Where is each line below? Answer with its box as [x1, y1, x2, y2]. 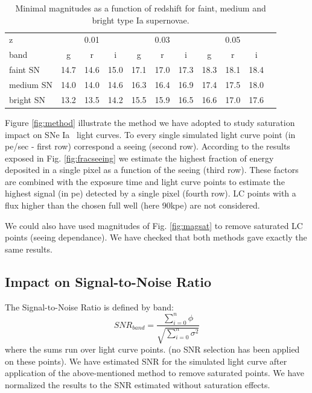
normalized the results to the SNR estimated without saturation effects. [5, 378, 270, 391]
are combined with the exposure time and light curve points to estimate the [5, 175, 285, 187]
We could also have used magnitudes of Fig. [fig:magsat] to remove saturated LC [5, 219, 303, 231]
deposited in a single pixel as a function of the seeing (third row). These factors [5, 163, 299, 176]
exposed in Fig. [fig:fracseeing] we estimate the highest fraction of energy [5, 151, 274, 164]
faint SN [9, 63, 40, 76]
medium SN [9, 78, 53, 90]
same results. [5, 242, 53, 255]
